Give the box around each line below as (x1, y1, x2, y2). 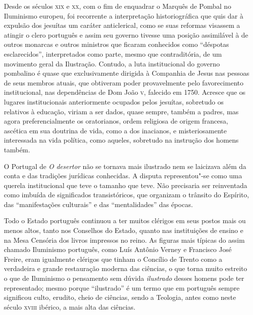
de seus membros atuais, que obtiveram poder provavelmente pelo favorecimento (4, 77, 244, 87)
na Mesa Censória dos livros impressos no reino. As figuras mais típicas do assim (4, 234, 245, 245)
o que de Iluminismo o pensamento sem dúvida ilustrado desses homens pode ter (4, 273, 244, 283)
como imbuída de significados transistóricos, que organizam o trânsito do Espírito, (4, 189, 249, 200)
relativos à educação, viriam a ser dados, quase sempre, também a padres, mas (4, 106, 239, 116)
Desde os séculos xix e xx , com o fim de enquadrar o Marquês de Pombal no (4, 1, 232, 11)
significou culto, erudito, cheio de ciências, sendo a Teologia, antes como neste (4, 292, 236, 302)
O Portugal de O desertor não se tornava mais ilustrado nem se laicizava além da (4, 161, 246, 171)
